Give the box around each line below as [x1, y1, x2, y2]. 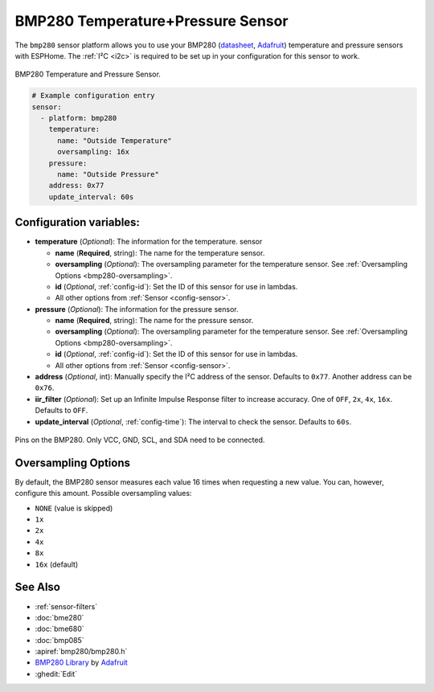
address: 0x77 [48, 181, 104, 190]
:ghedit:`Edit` [35, 669, 78, 678]
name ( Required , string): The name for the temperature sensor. [55, 248, 265, 257]
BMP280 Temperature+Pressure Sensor [14, 12, 289, 30]
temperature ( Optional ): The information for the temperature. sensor [35, 237, 263, 247]
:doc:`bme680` [35, 624, 84, 634]
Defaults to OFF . [35, 406, 88, 416]
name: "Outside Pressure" [57, 170, 160, 179]
